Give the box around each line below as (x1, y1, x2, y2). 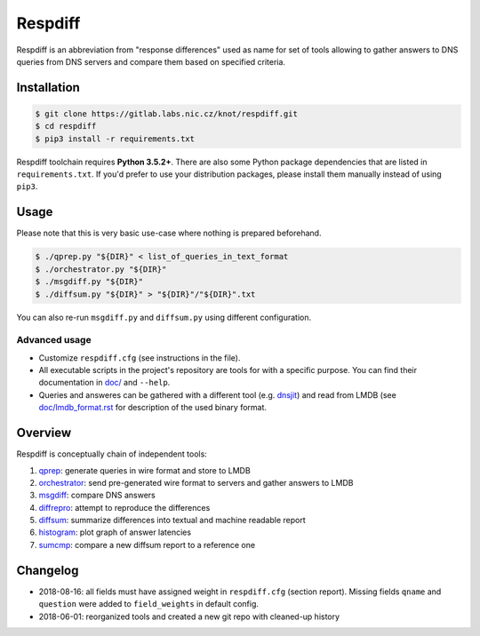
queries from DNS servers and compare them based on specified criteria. (16, 56, 286, 67)
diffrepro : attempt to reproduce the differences (38, 502, 211, 513)
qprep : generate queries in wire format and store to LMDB (38, 465, 251, 475)
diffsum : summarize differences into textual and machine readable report (38, 515, 306, 526)
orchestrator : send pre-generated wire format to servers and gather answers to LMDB (38, 477, 354, 488)
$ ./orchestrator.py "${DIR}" (35, 264, 167, 274)
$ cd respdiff (35, 121, 97, 131)
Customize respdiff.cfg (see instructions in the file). (38, 352, 241, 363)
